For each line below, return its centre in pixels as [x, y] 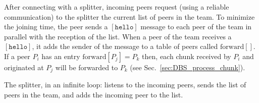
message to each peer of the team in [196, 27]
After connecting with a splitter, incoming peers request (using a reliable [117, 7]
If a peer [17, 56]
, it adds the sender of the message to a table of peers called [125, 46]
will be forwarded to [87, 67]
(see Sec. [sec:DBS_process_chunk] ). [188, 67]
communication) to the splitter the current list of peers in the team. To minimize [129, 16]
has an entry [61, 56]
